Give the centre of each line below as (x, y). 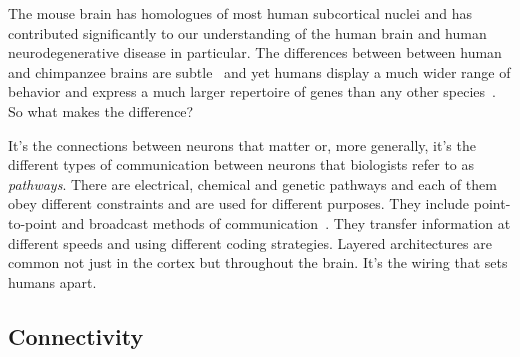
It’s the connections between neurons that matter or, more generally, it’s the (242, 144)
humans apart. (52, 281)
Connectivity (76, 335)
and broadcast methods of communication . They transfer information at (286, 222)
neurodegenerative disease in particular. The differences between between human (255, 52)
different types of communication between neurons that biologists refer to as (241, 164)
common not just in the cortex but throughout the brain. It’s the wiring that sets (258, 262)
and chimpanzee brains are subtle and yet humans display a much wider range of (259, 71)
